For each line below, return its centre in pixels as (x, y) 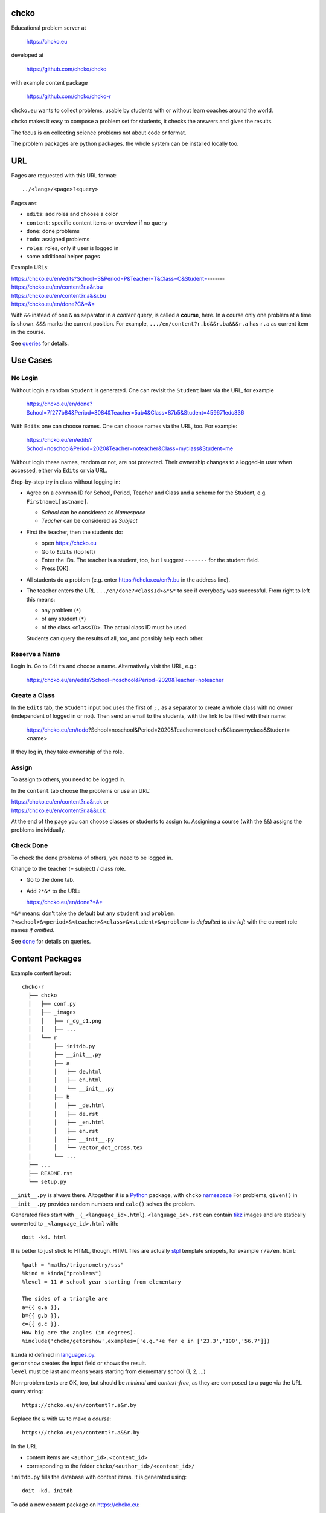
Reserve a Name (36, 654)
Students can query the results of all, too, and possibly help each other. (115, 638)
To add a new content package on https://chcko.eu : (75, 1505)
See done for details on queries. (51, 941)
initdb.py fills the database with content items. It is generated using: (99, 1477)
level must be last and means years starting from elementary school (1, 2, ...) (108, 1371)
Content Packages (47, 958)
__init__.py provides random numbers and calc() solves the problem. (103, 1204)
